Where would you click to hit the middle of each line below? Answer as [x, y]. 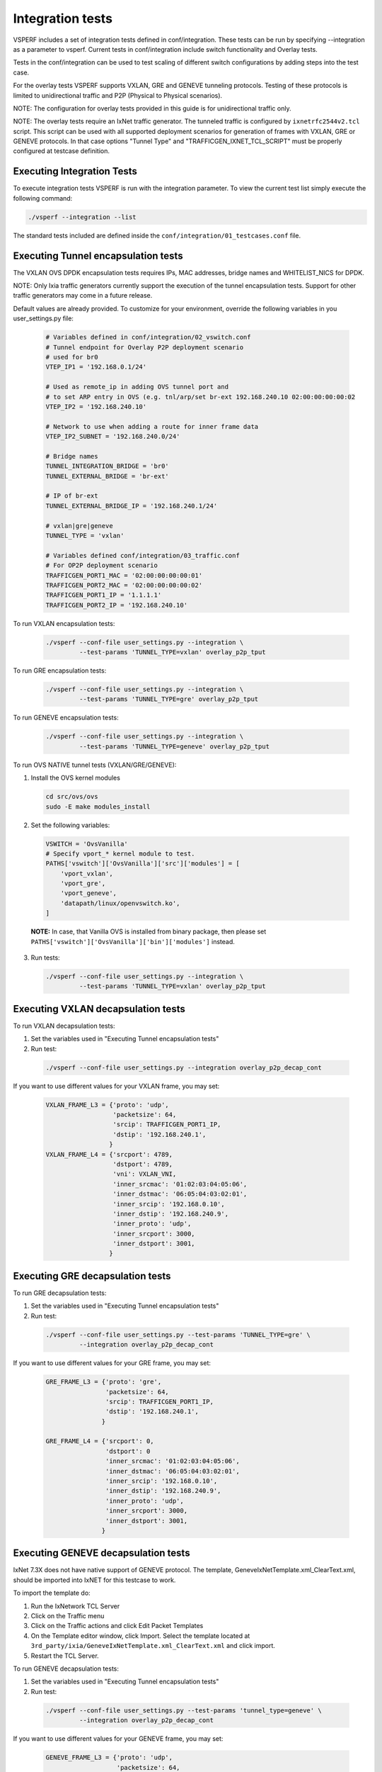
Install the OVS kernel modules [75, 778]
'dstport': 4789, [143, 1164]
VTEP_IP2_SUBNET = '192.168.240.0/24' [113, 437]
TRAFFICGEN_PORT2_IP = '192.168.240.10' [116, 605]
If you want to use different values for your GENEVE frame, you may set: [118, 1739]
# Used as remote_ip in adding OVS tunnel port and [137, 387]
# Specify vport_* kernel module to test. [120, 853]
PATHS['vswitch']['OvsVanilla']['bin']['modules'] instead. [133, 941]
